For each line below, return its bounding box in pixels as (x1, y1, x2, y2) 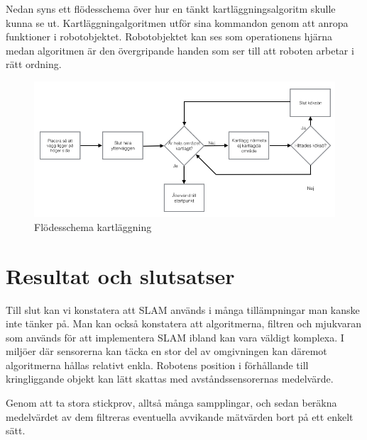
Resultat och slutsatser (6, 261, 235, 290)
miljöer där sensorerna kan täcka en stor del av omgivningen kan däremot (6, 344, 327, 359)
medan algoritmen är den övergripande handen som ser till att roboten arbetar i (6, 43, 354, 57)
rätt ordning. (6, 57, 62, 72)
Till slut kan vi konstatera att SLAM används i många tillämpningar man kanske (6, 302, 360, 317)
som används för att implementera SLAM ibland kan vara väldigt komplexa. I (6, 329, 344, 344)
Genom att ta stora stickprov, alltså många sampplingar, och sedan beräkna (6, 395, 337, 410)
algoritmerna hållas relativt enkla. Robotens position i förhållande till (6, 357, 309, 372)
